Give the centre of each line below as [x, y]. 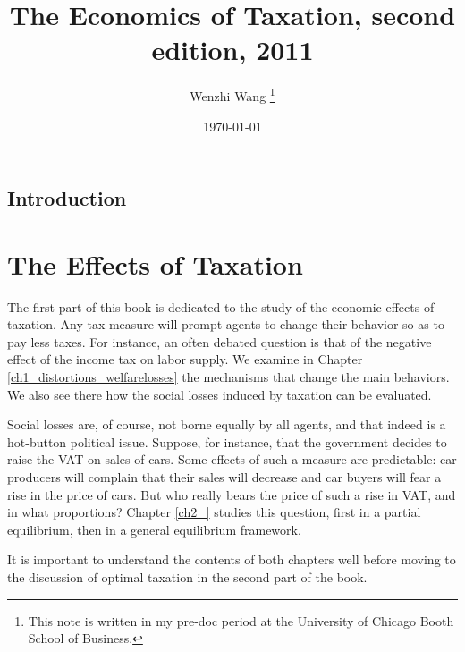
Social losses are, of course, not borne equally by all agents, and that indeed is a [227, 424]
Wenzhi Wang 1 [232, 94]
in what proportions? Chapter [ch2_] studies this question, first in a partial [214, 512]
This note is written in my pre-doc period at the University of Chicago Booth [241, 620]
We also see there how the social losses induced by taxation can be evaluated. [220, 394]
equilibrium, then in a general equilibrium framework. [154, 529]
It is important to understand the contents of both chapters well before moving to [232, 559]
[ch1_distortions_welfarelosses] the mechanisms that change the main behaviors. [228, 377]
